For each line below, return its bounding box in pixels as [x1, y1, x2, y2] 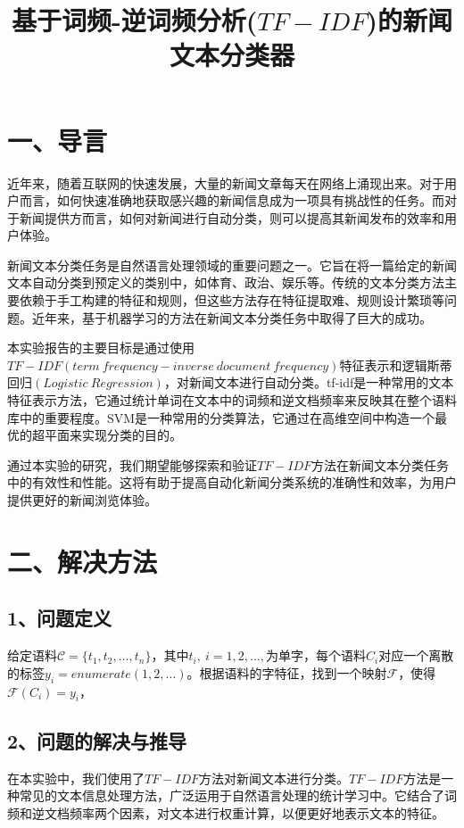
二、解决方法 [7, 542, 158, 579]
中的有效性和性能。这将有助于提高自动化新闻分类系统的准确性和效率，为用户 [7, 473, 457, 492]
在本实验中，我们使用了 [7, 768, 145, 787]
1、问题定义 [7, 604, 112, 632]
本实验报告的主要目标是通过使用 [7, 338, 195, 357]
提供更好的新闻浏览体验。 [7, 491, 157, 509]
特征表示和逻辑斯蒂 [339, 355, 452, 374]
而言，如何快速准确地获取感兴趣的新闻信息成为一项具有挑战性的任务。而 [19, 191, 444, 210]
